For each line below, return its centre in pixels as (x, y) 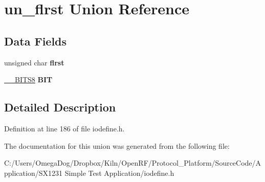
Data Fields (36, 41)
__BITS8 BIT (28, 79)
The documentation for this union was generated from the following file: (117, 145)
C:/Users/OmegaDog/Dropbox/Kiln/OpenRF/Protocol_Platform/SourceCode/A (133, 163)
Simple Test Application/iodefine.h (119, 173)
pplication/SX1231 (33, 173)
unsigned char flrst (34, 62)
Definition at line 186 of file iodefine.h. (64, 128)
